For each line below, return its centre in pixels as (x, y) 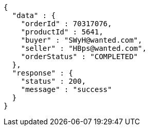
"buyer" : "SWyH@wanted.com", (81, 40)
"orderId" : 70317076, (66, 24)
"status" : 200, (53, 81)
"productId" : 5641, (62, 32)
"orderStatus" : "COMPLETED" (79, 57)
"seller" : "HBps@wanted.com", (84, 48)
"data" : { (34, 15)
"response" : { (42, 73)
